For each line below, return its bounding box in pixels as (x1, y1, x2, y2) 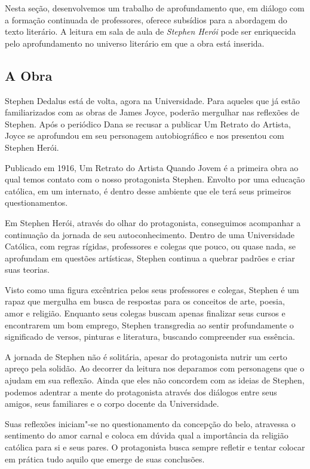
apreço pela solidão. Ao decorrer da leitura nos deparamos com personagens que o (5, 362, 305, 374)
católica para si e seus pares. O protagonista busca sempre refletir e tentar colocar (5, 441, 305, 453)
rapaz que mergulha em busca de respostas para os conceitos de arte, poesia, (5, 295, 285, 307)
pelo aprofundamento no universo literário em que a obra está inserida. (5, 36, 265, 49)
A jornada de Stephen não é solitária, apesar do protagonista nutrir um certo (5, 350, 287, 363)
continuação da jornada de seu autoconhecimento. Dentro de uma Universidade (5, 228, 295, 240)
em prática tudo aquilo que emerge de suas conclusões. (5, 452, 205, 465)
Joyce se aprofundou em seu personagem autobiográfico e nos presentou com (5, 129, 284, 142)
